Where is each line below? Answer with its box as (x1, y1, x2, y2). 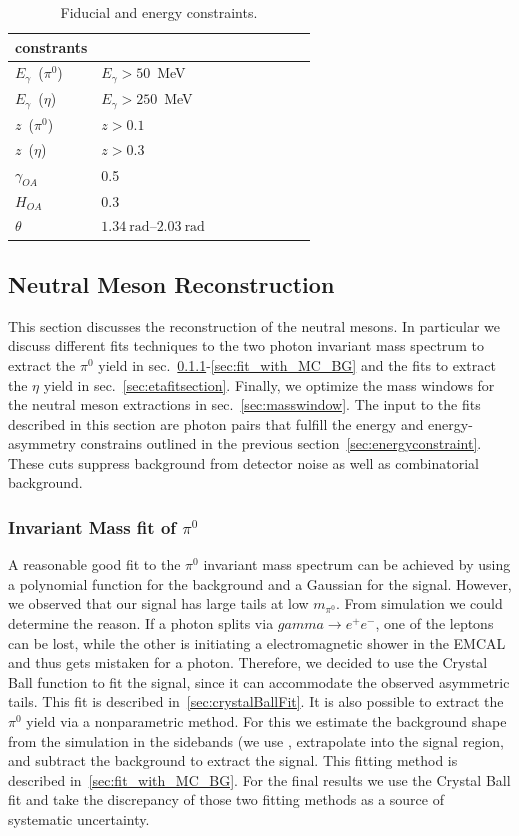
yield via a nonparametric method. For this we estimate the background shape (26, 711, 507, 732)
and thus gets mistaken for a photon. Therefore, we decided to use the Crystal (8, 652, 488, 673)
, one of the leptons (375, 613, 494, 634)
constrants (15, 36, 88, 57)
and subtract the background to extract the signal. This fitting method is (8, 750, 458, 771)
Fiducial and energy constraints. (60, 2, 258, 22)
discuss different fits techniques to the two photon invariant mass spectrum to (8, 335, 484, 356)
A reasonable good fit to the (8, 554, 181, 575)
